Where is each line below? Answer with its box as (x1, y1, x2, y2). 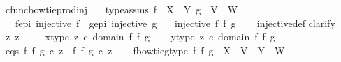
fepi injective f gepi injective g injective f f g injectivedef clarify (15, 15, 335, 30)
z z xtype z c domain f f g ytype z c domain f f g (5, 29, 275, 44)
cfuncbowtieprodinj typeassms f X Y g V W (5, 2, 238, 16)
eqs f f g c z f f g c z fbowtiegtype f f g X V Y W (5, 42, 285, 57)
